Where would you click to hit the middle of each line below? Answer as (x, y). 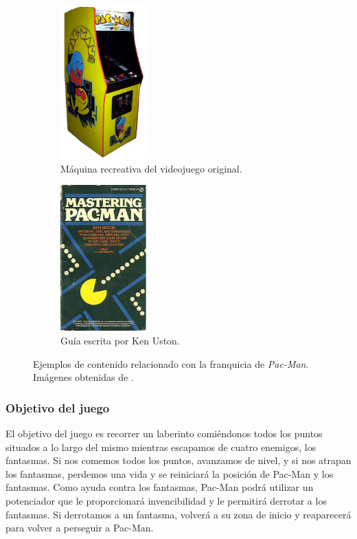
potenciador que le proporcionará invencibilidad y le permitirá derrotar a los (166, 500)
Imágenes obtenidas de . (83, 377)
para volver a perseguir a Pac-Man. (80, 528)
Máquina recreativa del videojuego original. (151, 168)
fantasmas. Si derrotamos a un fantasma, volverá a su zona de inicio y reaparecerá (178, 514)
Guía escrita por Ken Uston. (120, 341)
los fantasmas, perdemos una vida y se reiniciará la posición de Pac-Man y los (170, 473)
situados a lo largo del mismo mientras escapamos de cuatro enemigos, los (161, 447)
